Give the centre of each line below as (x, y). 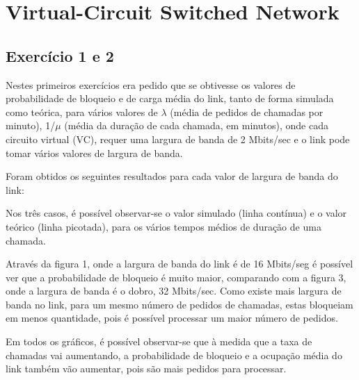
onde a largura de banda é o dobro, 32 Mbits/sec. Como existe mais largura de (174, 291)
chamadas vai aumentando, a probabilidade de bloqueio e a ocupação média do (174, 355)
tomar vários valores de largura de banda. (94, 152)
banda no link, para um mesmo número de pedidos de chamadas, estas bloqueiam (179, 304)
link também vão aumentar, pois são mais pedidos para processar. (146, 369)
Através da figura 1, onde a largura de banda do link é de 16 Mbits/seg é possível (179, 264)
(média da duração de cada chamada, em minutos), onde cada (196, 125)
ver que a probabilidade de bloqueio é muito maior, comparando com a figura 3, (176, 277)
